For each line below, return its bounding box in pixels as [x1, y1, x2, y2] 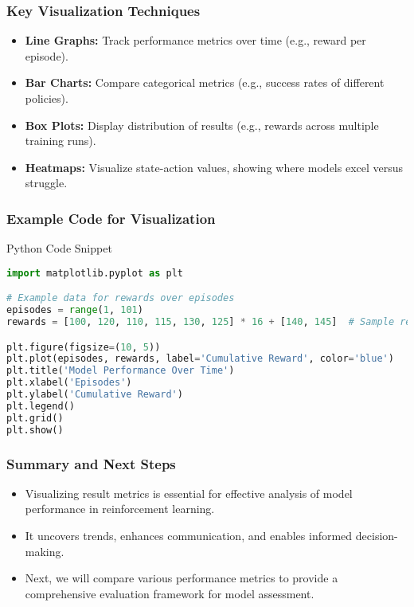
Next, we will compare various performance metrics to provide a [25, 570, 338, 586]
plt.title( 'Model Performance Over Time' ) [6, 365, 235, 377]
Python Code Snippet [6, 240, 112, 257]
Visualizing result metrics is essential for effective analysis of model [25, 484, 353, 501]
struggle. [25, 174, 68, 191]
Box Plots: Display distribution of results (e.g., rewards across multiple [25, 116, 379, 133]
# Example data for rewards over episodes [6, 292, 235, 304]
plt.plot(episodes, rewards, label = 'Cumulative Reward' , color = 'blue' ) [6, 353, 394, 365]
